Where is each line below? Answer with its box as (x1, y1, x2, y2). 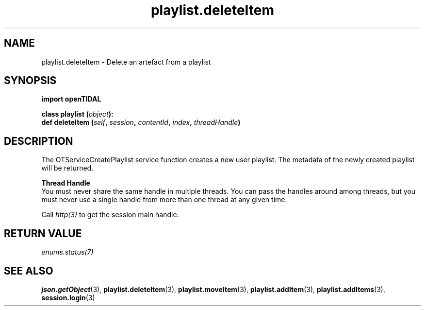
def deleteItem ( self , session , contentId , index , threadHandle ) (41, 118, 241, 127)
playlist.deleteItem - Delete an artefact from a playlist (41, 57, 211, 66)
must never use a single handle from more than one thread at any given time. (41, 195, 287, 204)
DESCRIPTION (4, 135, 73, 147)
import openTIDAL (41, 95, 101, 103)
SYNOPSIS (4, 74, 57, 87)
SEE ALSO (4, 264, 53, 277)
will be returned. (41, 164, 94, 172)
